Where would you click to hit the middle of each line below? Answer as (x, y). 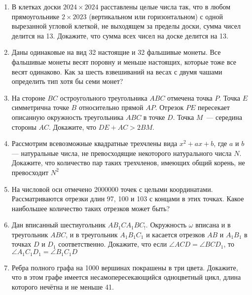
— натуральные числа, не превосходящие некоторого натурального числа (122, 153)
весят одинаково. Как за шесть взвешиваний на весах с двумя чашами (117, 71)
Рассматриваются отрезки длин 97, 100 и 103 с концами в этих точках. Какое (128, 199)
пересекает (214, 107)
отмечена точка (190, 97)
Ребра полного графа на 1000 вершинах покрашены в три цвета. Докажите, (125, 267)
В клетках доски (36, 6)
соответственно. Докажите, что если (113, 244)
